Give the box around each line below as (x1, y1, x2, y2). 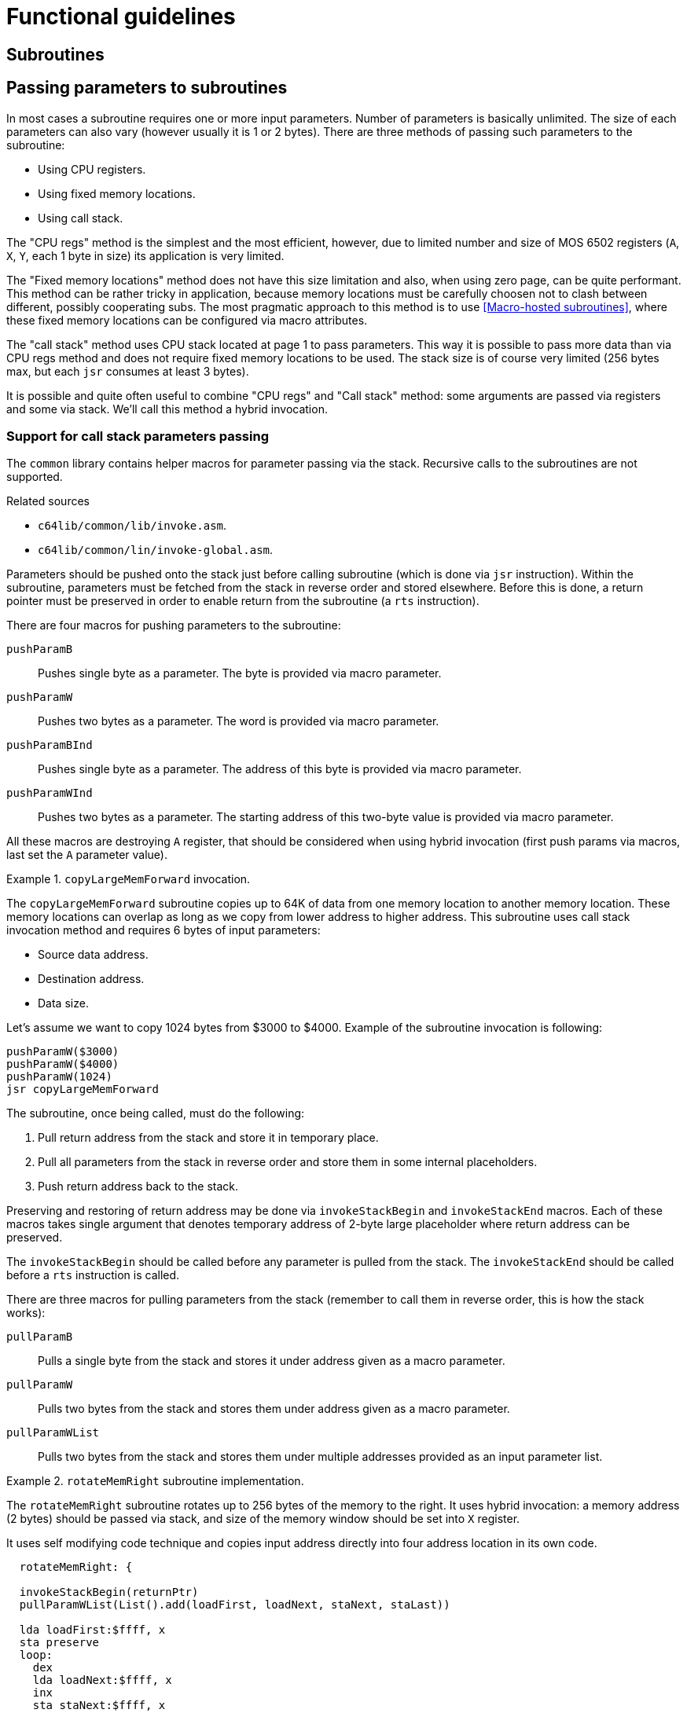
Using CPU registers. (38, 162, 146, 176)
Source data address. (38, 948, 149, 962)
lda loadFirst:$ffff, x (19, 1623, 166, 1637)
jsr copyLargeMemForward (6, 1083, 159, 1096)
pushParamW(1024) (6, 1070, 112, 1084)
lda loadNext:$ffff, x (32, 1674, 172, 1687)
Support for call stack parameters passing (6, 427, 269, 444)
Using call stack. (38, 211, 123, 225)
